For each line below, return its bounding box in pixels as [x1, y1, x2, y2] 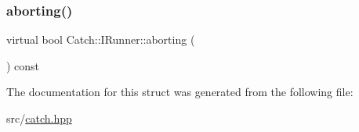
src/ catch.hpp [6, 110, 72, 126]
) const [6, 57, 40, 73]
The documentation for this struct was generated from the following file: [6, 84, 354, 100]
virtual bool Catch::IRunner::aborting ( [6, 31, 195, 48]
